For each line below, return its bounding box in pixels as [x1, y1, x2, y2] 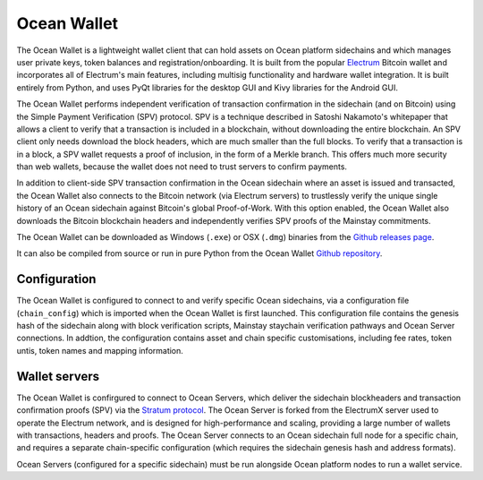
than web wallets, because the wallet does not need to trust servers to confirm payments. [16, 161, 348, 172]
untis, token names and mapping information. [16, 345, 183, 356]
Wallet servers [16, 368, 100, 384]
